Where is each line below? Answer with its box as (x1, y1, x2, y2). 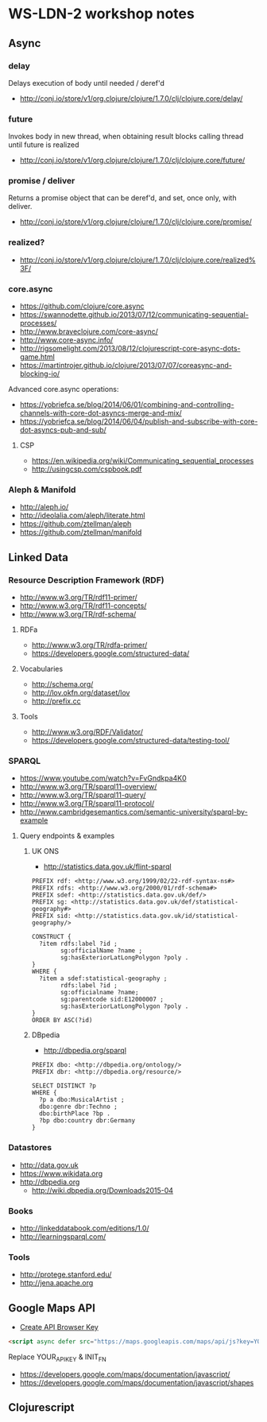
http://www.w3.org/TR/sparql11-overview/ (19, 782, 157, 792)
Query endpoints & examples (19, 831, 115, 841)
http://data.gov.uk (19, 1160, 79, 1169)
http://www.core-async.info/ (19, 335, 114, 345)
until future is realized (8, 140, 79, 149)
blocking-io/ (19, 369, 60, 378)
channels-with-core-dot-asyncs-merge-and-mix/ (19, 409, 183, 418)
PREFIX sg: (31, 898, 68, 906)
